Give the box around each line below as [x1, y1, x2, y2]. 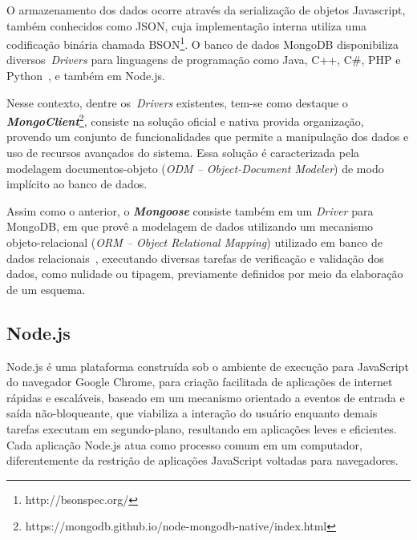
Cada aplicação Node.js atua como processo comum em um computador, [6, 436, 362, 453]
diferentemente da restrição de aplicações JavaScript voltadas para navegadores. [6, 452, 399, 469]
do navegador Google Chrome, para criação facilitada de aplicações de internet [6, 373, 393, 390]
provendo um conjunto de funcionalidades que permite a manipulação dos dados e [6, 128, 409, 145]
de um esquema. [6, 280, 86, 297]
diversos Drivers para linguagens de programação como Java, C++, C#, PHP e [6, 51, 401, 68]
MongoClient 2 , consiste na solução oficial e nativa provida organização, [6, 111, 364, 129]
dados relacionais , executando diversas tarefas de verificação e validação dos [6, 249, 384, 266]
